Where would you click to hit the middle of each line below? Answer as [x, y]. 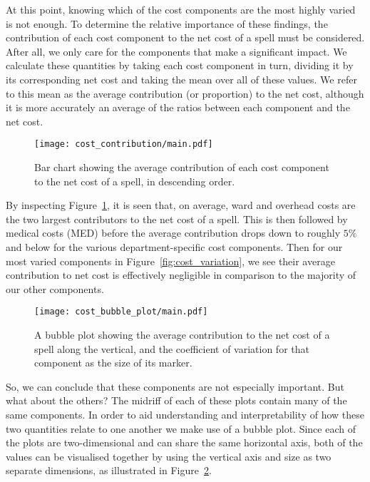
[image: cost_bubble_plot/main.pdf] [121, 312]
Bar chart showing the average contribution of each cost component [182, 167]
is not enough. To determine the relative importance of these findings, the [167, 23]
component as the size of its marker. [113, 363]
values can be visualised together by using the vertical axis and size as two [169, 456]
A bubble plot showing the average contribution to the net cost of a [182, 334]
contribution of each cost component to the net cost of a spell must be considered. [185, 37]
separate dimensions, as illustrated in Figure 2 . [109, 470]
